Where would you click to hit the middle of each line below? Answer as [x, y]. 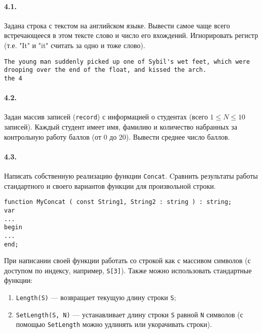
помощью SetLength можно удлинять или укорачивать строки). [114, 324]
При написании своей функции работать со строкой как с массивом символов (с [127, 260]
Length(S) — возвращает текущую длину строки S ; [96, 297]
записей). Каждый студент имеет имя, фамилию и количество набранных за [121, 127]
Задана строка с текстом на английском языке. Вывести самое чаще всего [117, 25]
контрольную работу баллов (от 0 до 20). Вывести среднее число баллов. [117, 136]
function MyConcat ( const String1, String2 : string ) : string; [118, 202]
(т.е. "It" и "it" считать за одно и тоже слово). [75, 45]
